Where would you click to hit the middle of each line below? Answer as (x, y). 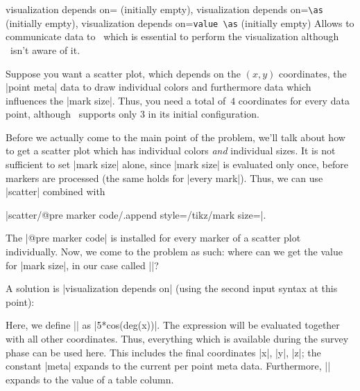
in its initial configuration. (204, 114)
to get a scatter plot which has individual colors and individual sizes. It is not (171, 151)
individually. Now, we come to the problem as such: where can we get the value (174, 252)
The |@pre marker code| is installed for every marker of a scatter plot (153, 238)
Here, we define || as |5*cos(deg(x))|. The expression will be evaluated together (173, 325)
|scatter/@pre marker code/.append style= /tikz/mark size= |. (136, 214)
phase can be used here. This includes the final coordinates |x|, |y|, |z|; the (163, 352)
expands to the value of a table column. (90, 379)
